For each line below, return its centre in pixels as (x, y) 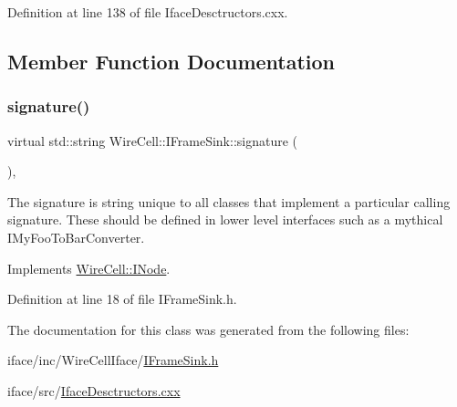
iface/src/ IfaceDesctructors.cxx (94, 390)
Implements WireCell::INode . (89, 268)
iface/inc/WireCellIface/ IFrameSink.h (113, 360)
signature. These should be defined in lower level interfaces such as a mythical (225, 219)
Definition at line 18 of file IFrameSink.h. (122, 299)
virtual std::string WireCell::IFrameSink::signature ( (153, 140)
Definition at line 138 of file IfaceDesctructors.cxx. (148, 12)
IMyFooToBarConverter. (76, 237)
